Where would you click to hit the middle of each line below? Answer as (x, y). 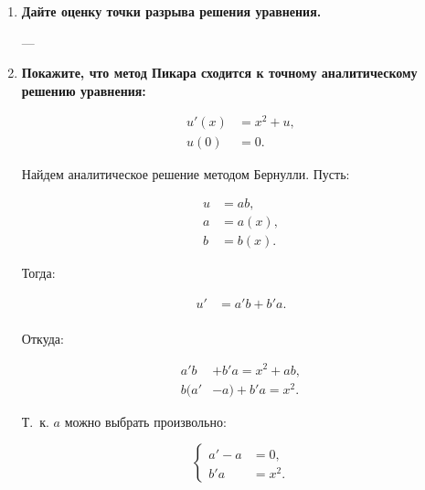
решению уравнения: (84, 90)
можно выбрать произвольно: (145, 421)
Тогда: (38, 273)
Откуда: (42, 338)
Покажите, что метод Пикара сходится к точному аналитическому (219, 73)
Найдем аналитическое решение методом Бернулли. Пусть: (186, 173)
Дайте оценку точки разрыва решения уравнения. (171, 11)
